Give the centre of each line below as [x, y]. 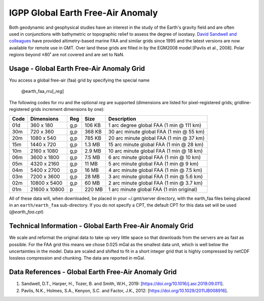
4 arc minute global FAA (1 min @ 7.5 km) [155, 170]
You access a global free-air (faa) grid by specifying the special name [79, 80]
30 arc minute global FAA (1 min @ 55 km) [156, 131]
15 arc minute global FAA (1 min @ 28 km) [156, 144]
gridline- [243, 102]
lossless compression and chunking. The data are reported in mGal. [77, 258]
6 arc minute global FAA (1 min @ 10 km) [154, 157]
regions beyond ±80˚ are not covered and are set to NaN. [67, 55]
